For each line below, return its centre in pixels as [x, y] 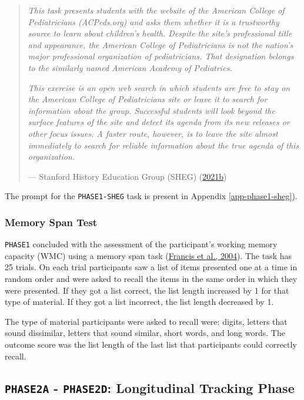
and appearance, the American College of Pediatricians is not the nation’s [161, 44]
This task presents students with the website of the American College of [156, 10]
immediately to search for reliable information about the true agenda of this [163, 145]
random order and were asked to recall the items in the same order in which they [151, 279]
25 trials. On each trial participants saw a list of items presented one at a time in [151, 267]
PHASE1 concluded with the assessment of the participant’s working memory [141, 244]
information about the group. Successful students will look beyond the [151, 110]
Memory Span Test [51, 222]
